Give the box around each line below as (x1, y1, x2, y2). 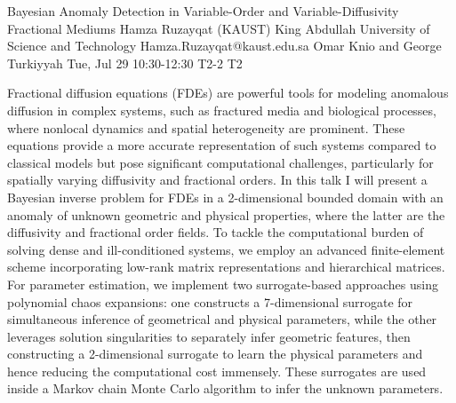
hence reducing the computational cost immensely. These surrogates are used (7, 361, 427, 380)
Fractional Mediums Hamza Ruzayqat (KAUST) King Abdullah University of (7, 19, 430, 37)
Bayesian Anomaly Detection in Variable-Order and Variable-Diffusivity (7, 2, 399, 20)
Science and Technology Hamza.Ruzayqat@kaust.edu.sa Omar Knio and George (7, 36, 442, 55)
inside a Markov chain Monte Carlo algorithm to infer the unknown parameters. (7, 379, 444, 398)
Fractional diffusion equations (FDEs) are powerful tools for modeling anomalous (7, 83, 449, 102)
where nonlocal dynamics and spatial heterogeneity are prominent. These (7, 118, 405, 137)
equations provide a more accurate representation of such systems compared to (7, 136, 436, 154)
